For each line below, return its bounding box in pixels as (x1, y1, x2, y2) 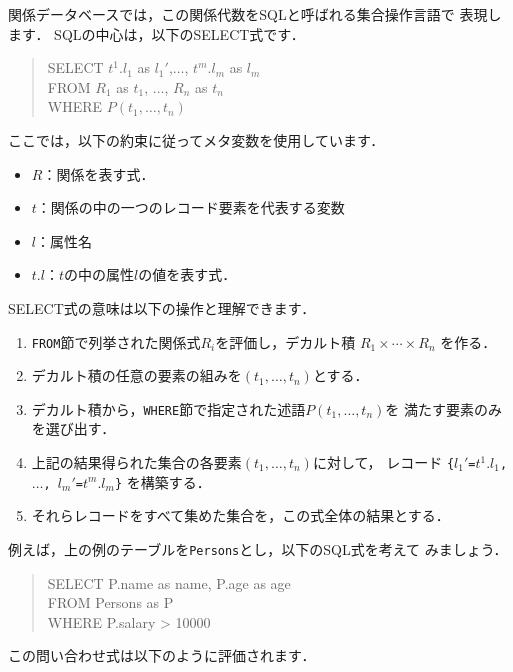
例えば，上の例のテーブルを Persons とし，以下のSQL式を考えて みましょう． (8, 538, 508, 559)
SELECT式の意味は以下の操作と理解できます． (8, 297, 316, 318)
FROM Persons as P (47, 592, 174, 613)
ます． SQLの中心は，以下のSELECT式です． (8, 23, 305, 44)
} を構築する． (114, 471, 211, 492)
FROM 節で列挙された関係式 (31, 331, 201, 352)
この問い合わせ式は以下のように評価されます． (8, 645, 316, 666)
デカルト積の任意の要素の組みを (31, 365, 242, 386)
